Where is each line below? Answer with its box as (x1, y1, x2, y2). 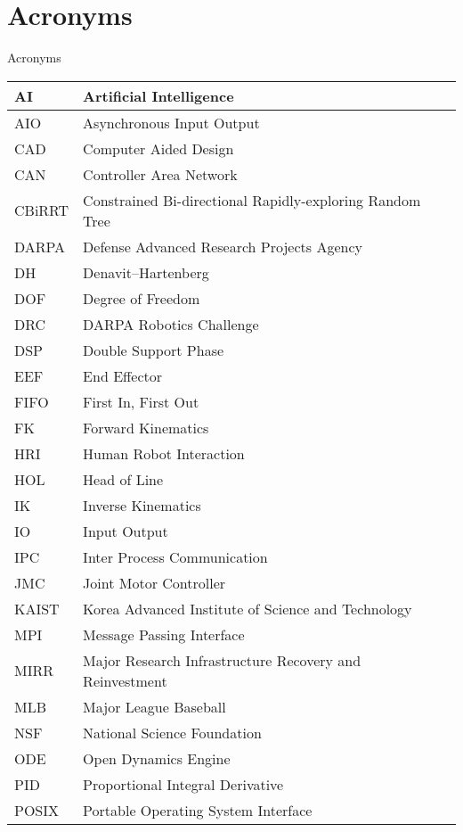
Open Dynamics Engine (83, 747, 231, 769)
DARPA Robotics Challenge (83, 313, 259, 334)
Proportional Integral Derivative (83, 773, 284, 795)
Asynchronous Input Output (83, 111, 260, 133)
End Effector (83, 365, 163, 386)
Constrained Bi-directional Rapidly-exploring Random (83, 189, 421, 210)
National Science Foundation (83, 721, 262, 743)
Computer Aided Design (83, 137, 234, 159)
